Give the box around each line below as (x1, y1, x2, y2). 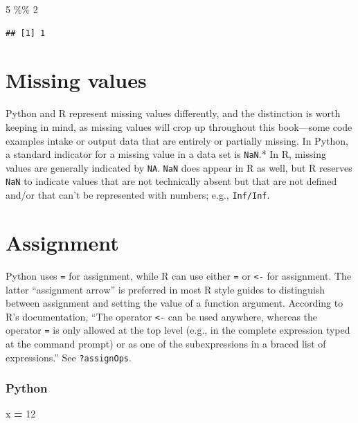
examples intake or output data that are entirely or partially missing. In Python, (6, 133, 348, 147)
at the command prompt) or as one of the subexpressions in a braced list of (6, 336, 326, 350)
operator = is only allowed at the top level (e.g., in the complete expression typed (6, 323, 350, 337)
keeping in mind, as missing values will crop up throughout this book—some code (6, 119, 352, 134)
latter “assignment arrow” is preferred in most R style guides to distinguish (6, 282, 325, 296)
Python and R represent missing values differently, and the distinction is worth (6, 106, 341, 120)
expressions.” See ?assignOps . (6, 350, 132, 364)
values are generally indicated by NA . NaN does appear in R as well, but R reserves (6, 160, 352, 174)
